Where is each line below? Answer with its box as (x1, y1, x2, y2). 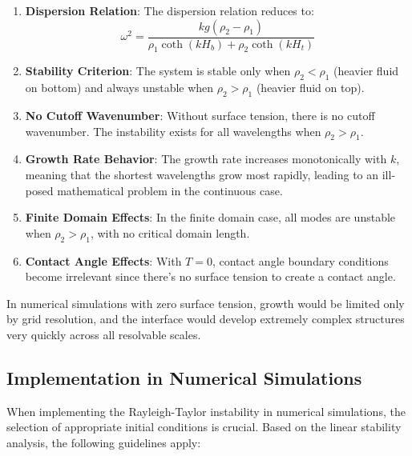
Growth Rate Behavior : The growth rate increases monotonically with (25, 150, 387, 167)
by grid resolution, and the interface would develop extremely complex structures (6, 310, 405, 327)
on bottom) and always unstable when (25, 79, 214, 96)
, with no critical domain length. (90, 224, 250, 241)
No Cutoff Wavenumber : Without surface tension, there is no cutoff (25, 107, 375, 124)
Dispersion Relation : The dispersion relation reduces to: (25, 2, 314, 18)
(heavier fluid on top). (256, 79, 365, 96)
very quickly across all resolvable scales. (6, 326, 201, 342)
